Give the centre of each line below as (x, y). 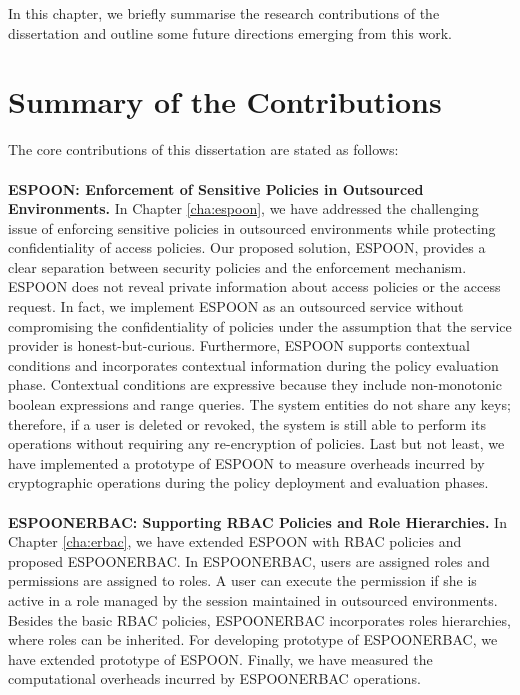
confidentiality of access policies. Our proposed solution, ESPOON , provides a (247, 247)
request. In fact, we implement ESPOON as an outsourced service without (236, 306)
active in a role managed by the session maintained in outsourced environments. (253, 599)
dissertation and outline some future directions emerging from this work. (230, 32)
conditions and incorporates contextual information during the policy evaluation (253, 364)
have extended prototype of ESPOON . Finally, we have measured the (220, 658)
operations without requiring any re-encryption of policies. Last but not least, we (256, 443)
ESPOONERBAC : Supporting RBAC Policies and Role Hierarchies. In (257, 521)
